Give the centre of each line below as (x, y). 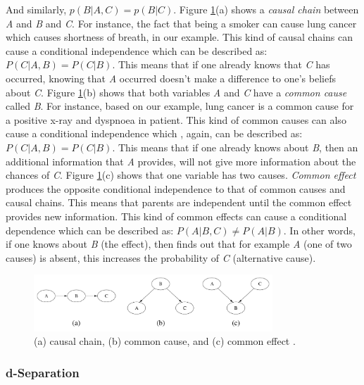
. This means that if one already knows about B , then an (235, 147)
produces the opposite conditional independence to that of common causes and (176, 188)
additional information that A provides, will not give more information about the (181, 161)
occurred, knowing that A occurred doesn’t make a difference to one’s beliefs (171, 78)
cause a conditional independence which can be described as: (137, 50)
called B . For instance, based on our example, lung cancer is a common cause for (180, 106)
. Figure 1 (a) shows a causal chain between (266, 9)
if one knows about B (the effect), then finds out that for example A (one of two (179, 244)
